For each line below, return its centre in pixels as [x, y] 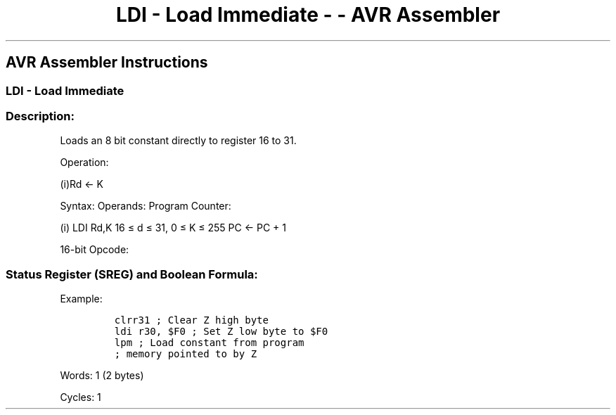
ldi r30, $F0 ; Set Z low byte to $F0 [221, 332]
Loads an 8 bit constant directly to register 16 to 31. [178, 141]
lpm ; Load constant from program [209, 343]
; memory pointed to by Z [186, 354]
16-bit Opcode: [95, 250]
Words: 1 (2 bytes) [102, 376]
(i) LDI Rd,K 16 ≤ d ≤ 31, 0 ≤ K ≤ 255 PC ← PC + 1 [173, 228]
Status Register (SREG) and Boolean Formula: [132, 274]
